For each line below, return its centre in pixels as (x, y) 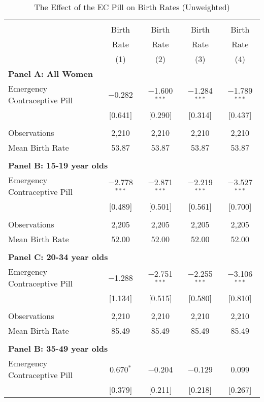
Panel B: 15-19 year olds (58, 165)
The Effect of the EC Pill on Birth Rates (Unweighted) (132, 7)
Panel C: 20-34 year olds (58, 257)
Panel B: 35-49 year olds (58, 348)
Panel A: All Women (51, 74)
